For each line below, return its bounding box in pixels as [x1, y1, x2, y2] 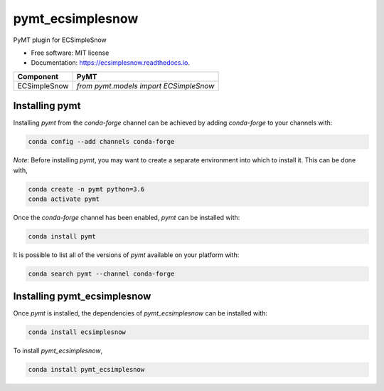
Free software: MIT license [31, 48, 110, 57]
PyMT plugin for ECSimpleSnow [13, 36, 107, 44]
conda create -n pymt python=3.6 [28, 185, 145, 193]
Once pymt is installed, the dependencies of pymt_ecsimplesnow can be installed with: [13, 309, 268, 318]
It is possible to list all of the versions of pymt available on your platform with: [13, 250, 240, 259]
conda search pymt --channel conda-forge [28, 269, 175, 278]
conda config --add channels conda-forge [28, 137, 175, 146]
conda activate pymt [28, 194, 100, 203]
